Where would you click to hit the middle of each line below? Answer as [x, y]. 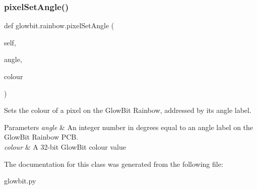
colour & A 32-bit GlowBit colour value [65, 146]
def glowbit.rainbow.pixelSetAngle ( [59, 25]
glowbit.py [20, 181]
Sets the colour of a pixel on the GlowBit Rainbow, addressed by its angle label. [128, 110]
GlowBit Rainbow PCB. [41, 137]
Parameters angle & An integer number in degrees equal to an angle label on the [129, 127]
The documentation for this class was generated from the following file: [114, 164]
